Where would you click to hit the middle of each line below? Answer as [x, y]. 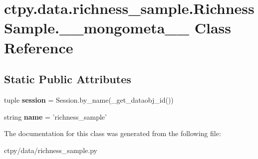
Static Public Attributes [68, 79]
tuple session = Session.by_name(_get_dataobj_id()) [89, 99]
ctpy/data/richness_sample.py [51, 150]
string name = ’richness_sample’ [55, 116]
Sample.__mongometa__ [97, 28]
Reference [39, 47]
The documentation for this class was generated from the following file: [113, 133]
